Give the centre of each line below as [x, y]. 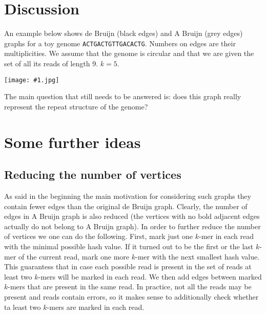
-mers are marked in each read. [96, 307]
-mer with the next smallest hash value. [198, 256]
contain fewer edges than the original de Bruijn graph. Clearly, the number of [126, 206]
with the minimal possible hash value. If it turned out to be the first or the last [129, 246]
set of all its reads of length [47, 63]
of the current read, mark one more [74, 256]
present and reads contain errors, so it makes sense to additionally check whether [131, 296]
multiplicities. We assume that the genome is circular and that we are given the [129, 53]
